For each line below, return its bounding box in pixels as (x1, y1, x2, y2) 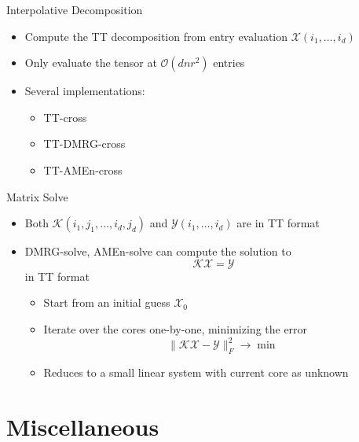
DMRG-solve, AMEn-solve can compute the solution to (24, 243, 291, 260)
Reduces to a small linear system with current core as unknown (43, 363, 349, 380)
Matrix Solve (6, 188, 68, 204)
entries (213, 54, 245, 71)
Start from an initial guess (43, 294, 170, 311)
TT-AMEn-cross (43, 161, 123, 178)
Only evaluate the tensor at (24, 54, 157, 71)
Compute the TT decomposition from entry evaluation (24, 28, 288, 44)
